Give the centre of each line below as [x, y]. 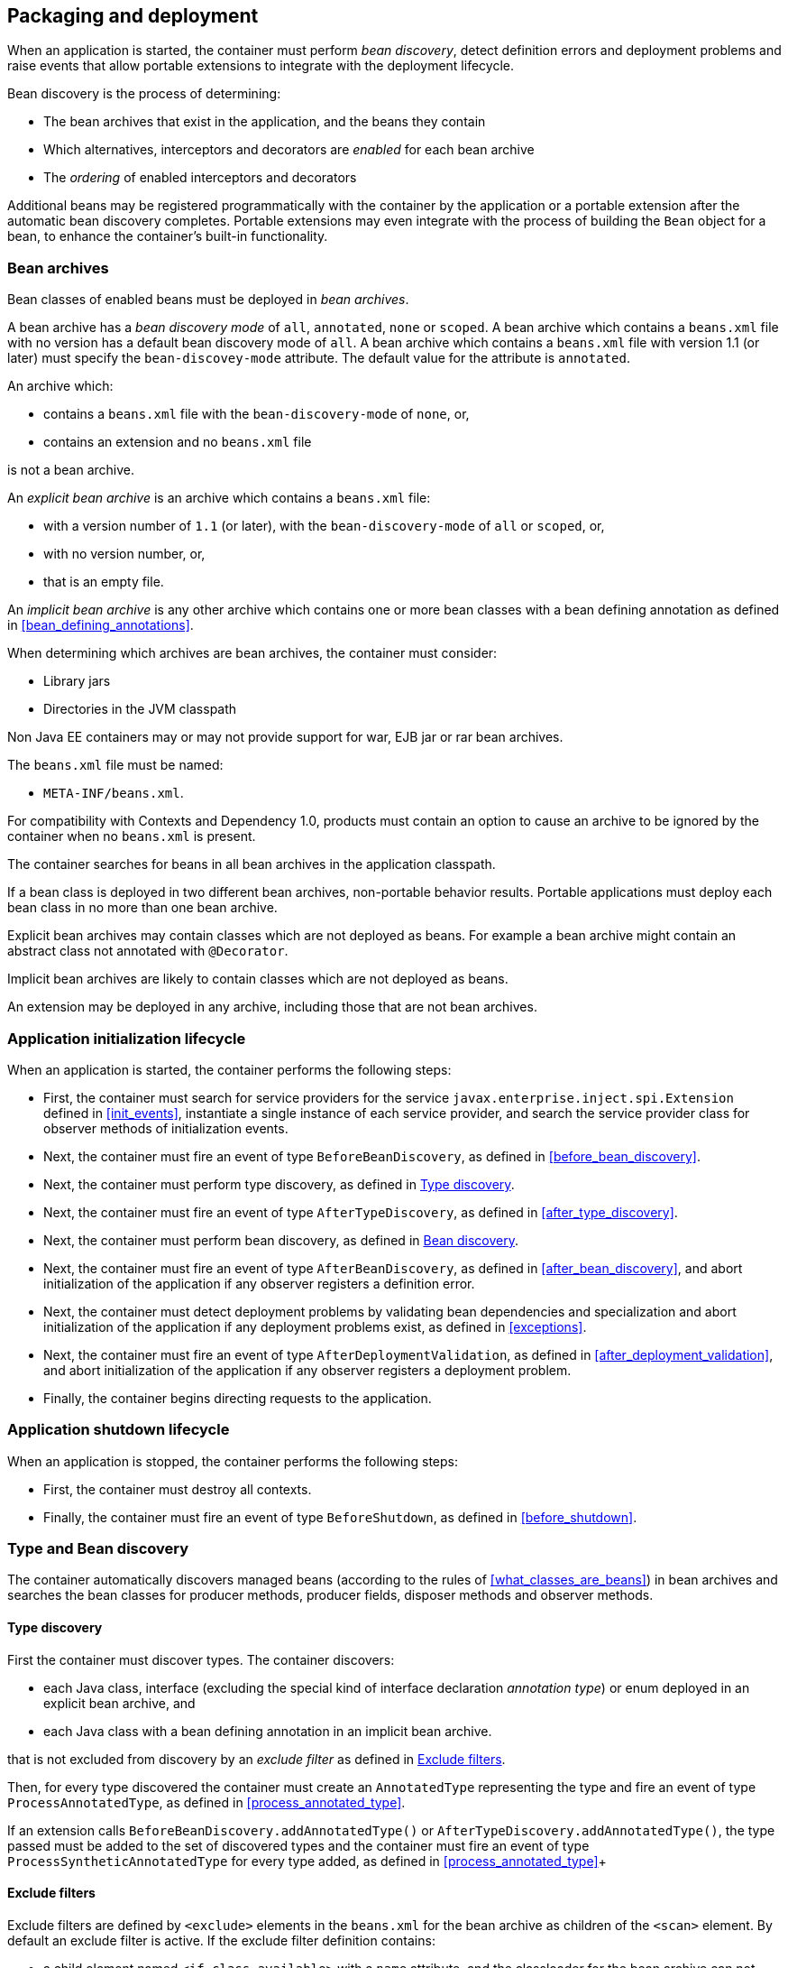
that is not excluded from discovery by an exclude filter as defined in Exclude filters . [257, 1759]
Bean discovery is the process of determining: [144, 94]
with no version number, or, [124, 554]
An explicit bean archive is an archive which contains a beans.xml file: [219, 498]
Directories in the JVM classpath [140, 709]
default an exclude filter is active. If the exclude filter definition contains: [221, 1940]
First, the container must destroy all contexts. [178, 1489]
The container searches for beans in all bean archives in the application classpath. [252, 864]
